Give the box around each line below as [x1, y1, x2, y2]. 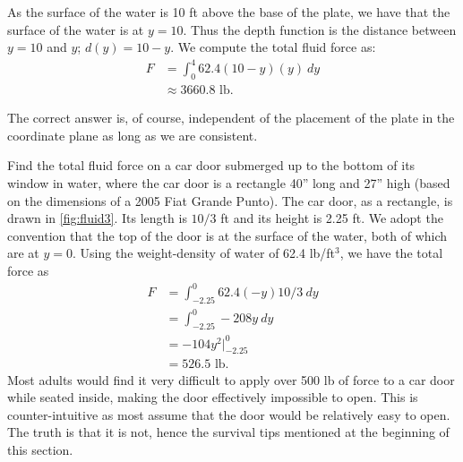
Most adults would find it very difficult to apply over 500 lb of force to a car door [7, 370, 455, 389]
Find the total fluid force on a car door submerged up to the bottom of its [7, 156, 416, 175]
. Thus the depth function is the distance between [183, 20, 457, 38]
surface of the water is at [7, 20, 144, 38]
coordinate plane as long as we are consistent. [7, 125, 258, 144]
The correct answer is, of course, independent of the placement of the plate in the [7, 108, 455, 127]
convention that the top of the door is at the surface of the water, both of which [7, 226, 448, 244]
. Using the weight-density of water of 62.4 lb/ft [73, 244, 336, 262]
